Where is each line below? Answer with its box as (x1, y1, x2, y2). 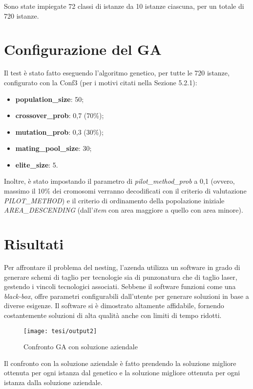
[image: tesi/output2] (23, 327, 97, 335)
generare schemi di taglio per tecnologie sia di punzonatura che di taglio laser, (4, 271, 237, 282)
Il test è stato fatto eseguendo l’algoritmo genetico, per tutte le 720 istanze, (4, 68, 230, 78)
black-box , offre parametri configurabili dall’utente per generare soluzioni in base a (4, 291, 249, 301)
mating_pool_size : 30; (15, 143, 92, 153)
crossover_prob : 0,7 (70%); (15, 110, 104, 121)
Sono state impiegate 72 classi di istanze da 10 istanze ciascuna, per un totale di (4, 1, 244, 11)
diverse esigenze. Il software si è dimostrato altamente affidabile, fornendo (4, 300, 224, 311)
